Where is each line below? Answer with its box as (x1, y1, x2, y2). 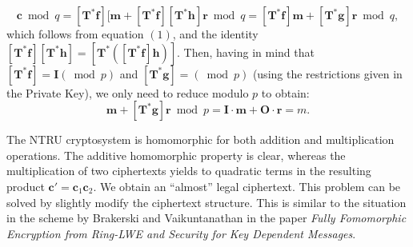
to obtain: (261, 84, 310, 101)
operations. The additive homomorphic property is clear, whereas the (6, 146, 346, 163)
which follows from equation (6, 26, 144, 42)
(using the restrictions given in (252, 65, 403, 82)
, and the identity (172, 26, 259, 42)
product (6, 177, 45, 194)
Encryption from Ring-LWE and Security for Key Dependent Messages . (6, 225, 356, 241)
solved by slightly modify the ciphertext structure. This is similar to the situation (6, 193, 407, 210)
